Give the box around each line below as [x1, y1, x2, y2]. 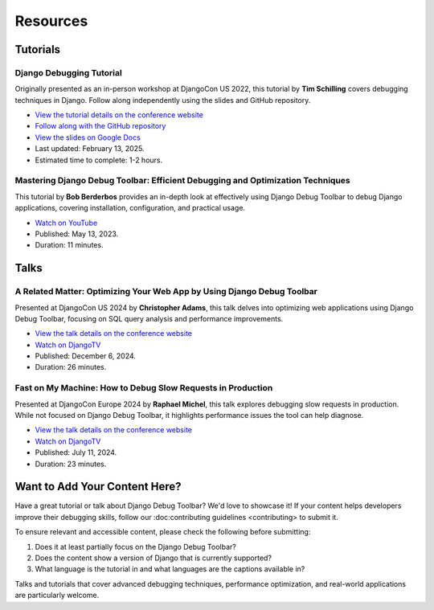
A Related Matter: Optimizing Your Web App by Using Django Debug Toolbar [14, 286, 317, 297]
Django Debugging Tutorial [14, 67, 122, 78]
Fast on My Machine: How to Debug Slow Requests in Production [14, 383, 273, 394]
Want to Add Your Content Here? [14, 480, 182, 493]
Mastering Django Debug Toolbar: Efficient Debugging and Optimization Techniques [14, 175, 351, 186]
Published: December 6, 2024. [35, 351, 137, 361]
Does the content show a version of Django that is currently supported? [35, 553, 272, 563]
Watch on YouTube [35, 218, 98, 227]
